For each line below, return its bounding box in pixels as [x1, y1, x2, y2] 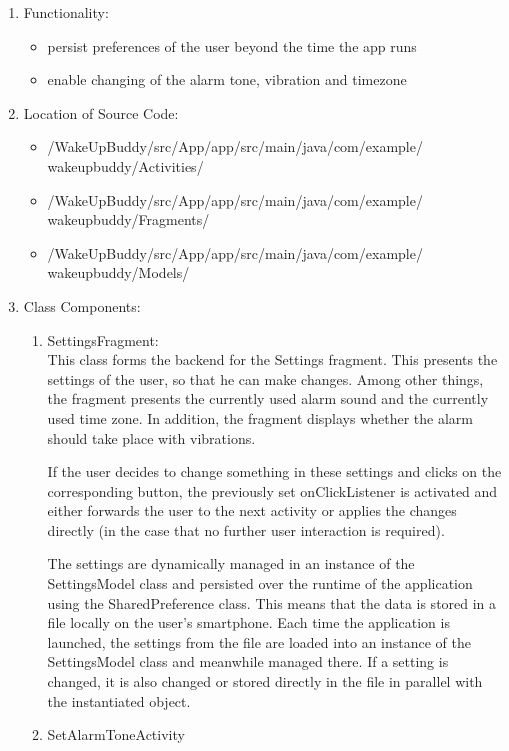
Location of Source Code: [23, 102, 179, 123]
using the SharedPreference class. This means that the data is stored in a [47, 592, 497, 613]
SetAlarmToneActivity [47, 724, 185, 745]
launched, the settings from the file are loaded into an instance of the [47, 631, 472, 652]
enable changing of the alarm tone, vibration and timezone [47, 69, 407, 90]
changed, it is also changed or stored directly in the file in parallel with [47, 671, 483, 692]
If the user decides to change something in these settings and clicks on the [47, 461, 502, 482]
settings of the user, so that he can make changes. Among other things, [47, 368, 484, 389]
